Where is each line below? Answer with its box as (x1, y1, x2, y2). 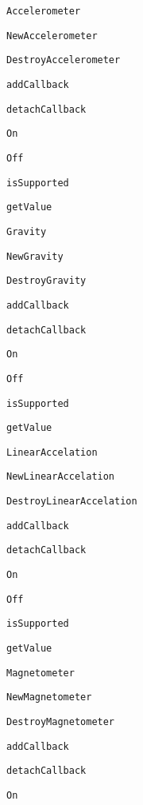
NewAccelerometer (6, 30, 98, 42)
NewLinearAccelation (6, 471, 115, 483)
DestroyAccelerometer (6, 54, 121, 66)
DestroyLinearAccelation (6, 496, 137, 508)
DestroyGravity (6, 275, 87, 287)
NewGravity (6, 250, 64, 262)
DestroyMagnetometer (6, 716, 115, 728)
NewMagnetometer (6, 691, 92, 703)
